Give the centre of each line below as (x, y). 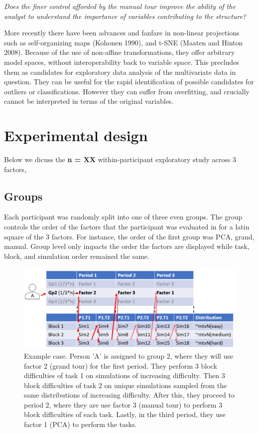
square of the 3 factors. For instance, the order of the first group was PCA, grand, (129, 236)
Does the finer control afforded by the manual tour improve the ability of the (120, 6)
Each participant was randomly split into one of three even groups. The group (123, 217)
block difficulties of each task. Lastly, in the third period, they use (125, 414)
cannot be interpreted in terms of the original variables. (89, 101)
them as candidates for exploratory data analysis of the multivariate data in (120, 72)
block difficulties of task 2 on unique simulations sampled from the (126, 385)
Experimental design (76, 135)
